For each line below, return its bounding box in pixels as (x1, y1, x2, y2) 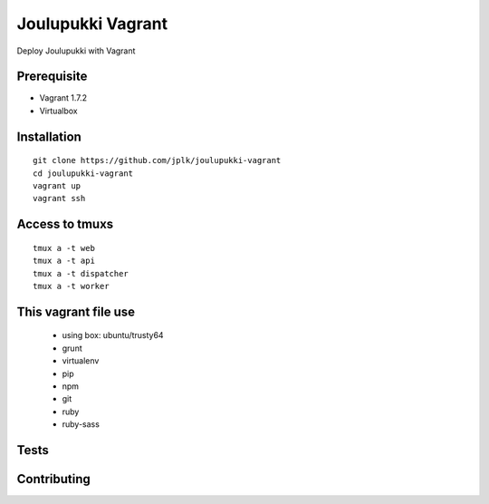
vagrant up (33, 181, 81, 191)
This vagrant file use (16, 304, 136, 319)
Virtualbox (39, 105, 78, 116)
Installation (16, 129, 81, 144)
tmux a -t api (33, 256, 95, 267)
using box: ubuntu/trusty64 (62, 330, 164, 341)
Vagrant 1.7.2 (39, 92, 88, 103)
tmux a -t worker (33, 281, 110, 291)
